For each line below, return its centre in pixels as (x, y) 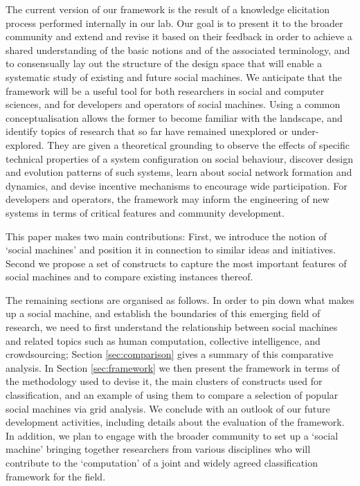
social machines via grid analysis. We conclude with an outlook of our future (168, 408)
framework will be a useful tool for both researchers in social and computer (165, 90)
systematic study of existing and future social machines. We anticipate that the (174, 76)
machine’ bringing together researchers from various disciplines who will (158, 449)
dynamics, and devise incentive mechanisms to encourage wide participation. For (177, 185)
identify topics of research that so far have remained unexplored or (147, 131)
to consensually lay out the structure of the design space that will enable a (164, 63)
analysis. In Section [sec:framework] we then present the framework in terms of (173, 367)
